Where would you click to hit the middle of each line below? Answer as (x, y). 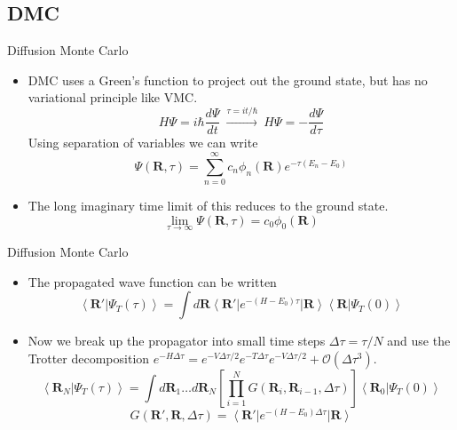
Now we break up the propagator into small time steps (177, 341)
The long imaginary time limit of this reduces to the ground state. (208, 206)
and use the (419, 341)
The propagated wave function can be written (152, 281)
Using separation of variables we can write (143, 143)
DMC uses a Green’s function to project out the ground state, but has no (228, 80)
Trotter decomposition (89, 358)
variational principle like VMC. (113, 97)
